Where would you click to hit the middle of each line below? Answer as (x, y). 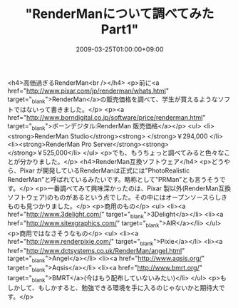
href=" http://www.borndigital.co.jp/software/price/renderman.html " (107, 117)
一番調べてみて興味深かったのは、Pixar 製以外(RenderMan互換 (139, 188)
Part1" (120, 30)
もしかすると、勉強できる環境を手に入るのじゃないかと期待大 (129, 288)
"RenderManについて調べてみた (120, 14)
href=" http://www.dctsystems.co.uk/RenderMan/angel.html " (96, 250)
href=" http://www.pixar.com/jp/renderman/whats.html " (88, 91)
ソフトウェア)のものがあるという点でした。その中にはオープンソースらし (114, 197)
